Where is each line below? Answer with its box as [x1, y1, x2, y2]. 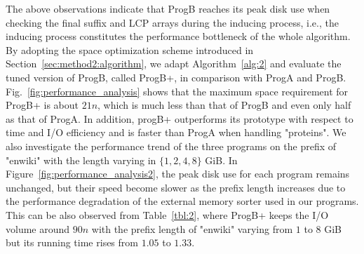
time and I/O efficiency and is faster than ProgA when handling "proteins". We [6, 125, 346, 140]
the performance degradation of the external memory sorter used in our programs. [6, 194, 359, 208]
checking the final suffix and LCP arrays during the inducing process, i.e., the [6, 15, 339, 29]
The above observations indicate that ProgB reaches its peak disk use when [6, 1, 330, 15]
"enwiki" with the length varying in [6, 152, 156, 167]
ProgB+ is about [6, 98, 79, 112]
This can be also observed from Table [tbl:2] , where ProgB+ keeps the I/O [6, 207, 329, 222]
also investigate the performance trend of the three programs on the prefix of [6, 138, 337, 153]
